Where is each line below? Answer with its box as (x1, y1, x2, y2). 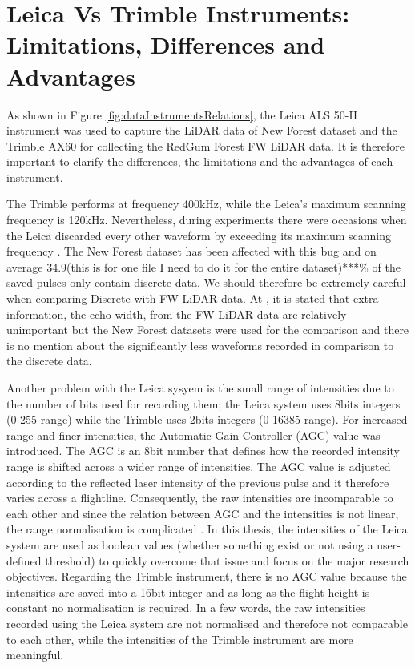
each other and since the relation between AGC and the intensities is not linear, (6, 505, 399, 521)
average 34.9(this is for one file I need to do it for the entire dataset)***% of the (6, 258, 401, 275)
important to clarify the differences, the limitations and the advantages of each (6, 153, 393, 170)
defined (6, 552, 42, 569)
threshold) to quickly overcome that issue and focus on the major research (45, 552, 409, 569)
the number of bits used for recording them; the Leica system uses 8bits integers (6, 395, 401, 412)
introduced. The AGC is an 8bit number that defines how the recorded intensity (6, 442, 400, 459)
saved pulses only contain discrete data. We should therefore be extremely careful (6, 274, 406, 291)
